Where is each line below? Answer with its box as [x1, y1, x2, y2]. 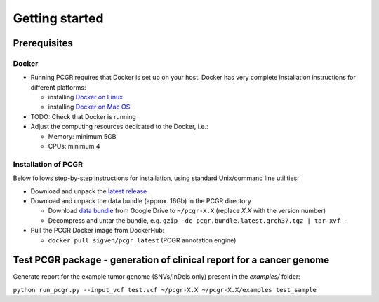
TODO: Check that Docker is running [30, 112, 136, 121]
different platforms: [30, 83, 86, 91]
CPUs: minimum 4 [48, 142, 101, 151]
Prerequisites [13, 37, 73, 49]
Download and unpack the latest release [30, 186, 147, 195]
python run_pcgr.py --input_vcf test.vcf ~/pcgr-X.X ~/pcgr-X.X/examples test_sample [13, 286, 317, 294]
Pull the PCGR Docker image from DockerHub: [30, 226, 165, 235]
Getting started [13, 11, 104, 26]
